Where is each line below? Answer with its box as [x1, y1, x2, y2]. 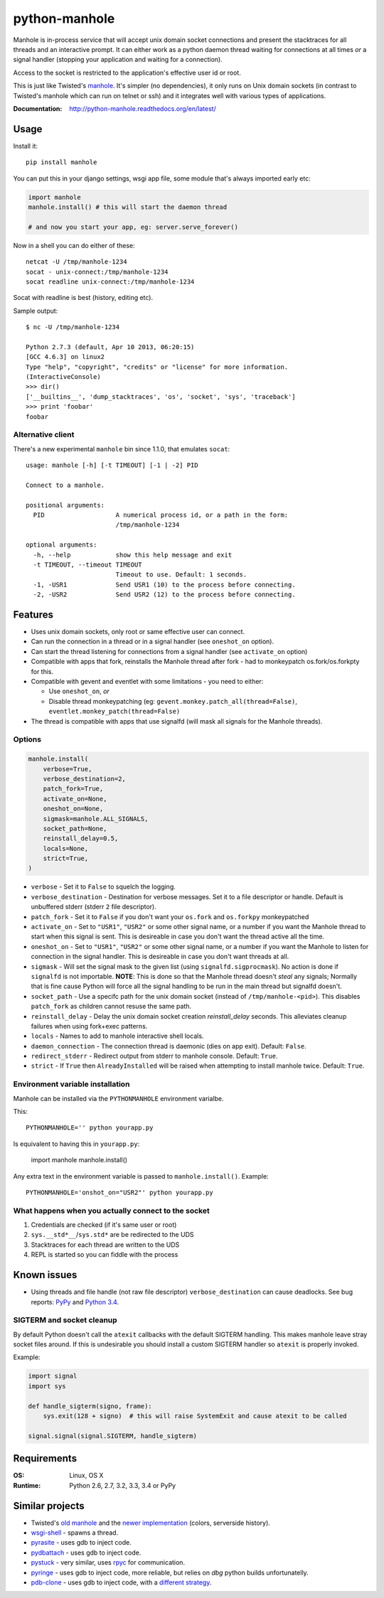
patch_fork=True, [43, 785, 104, 793]
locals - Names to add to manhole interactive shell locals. [31, 1031, 204, 1041]
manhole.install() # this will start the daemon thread [28, 203, 228, 211]
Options [13, 734, 42, 744]
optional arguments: [26, 541, 97, 549]
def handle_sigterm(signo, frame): [28, 1402, 152, 1410]
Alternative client [13, 430, 75, 440]
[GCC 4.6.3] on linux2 [26, 353, 105, 361]
